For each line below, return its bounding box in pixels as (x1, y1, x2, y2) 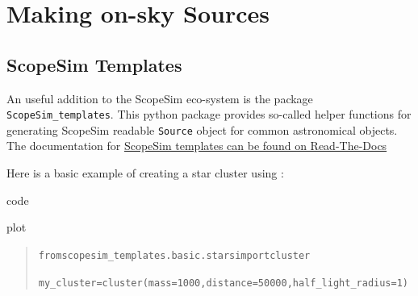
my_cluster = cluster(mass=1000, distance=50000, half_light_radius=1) (38, 277, 408, 289)
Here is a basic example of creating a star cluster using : (6, 165, 284, 181)
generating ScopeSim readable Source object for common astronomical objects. (6, 121, 398, 138)
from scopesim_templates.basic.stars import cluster (38, 249, 311, 261)
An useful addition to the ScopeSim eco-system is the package (6, 90, 313, 106)
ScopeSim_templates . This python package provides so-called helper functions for (6, 106, 412, 123)
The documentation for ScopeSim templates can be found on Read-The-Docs (6, 137, 387, 154)
